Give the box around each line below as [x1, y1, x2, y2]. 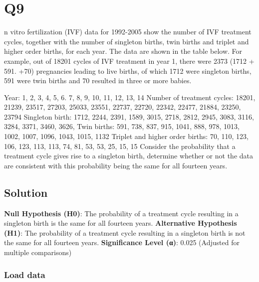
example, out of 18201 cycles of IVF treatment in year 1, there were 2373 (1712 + [4, 55, 255, 66]
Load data [4, 268, 45, 281]
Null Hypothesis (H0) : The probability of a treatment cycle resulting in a [4, 208, 239, 218]
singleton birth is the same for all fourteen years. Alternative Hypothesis [4, 218, 237, 228]
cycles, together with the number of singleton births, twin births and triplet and [4, 36, 249, 46]
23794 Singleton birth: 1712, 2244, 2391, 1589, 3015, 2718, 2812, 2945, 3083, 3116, [4, 111, 254, 122]
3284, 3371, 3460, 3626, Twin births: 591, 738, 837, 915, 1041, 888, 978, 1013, [4, 121, 240, 132]
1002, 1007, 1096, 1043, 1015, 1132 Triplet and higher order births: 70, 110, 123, [4, 131, 249, 141]
